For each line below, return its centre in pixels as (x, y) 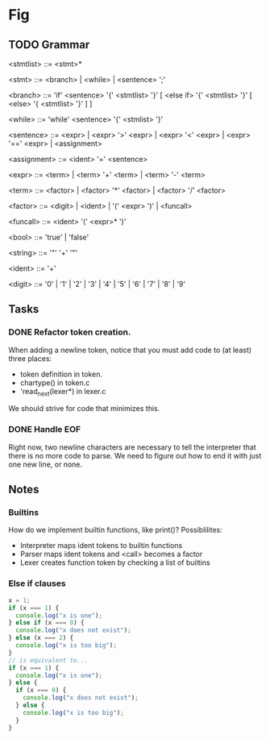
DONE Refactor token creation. (70, 332)
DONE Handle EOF (45, 430)
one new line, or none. (46, 464)
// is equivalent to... (48, 660)
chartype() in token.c (55, 382)
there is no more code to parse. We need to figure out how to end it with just (135, 455)
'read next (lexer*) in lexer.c (63, 392)
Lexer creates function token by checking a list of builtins (115, 563)
